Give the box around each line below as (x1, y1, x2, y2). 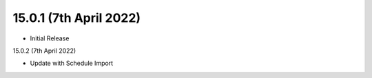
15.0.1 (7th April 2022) (12, 10, 141, 25)
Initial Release (30, 34, 70, 42)
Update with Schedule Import (30, 59, 114, 68)
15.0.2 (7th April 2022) (12, 47, 76, 55)
